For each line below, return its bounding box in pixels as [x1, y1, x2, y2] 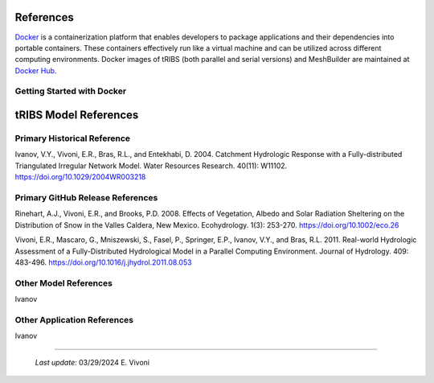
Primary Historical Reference [14, 133, 131, 144]
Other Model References [14, 278, 113, 289]
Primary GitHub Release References [14, 191, 158, 203]
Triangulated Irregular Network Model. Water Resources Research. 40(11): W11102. [14, 161, 288, 171]
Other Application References [14, 314, 134, 325]
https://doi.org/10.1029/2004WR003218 [14, 172, 146, 182]
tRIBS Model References [14, 109, 139, 122]
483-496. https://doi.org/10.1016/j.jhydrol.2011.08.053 [14, 257, 192, 267]
